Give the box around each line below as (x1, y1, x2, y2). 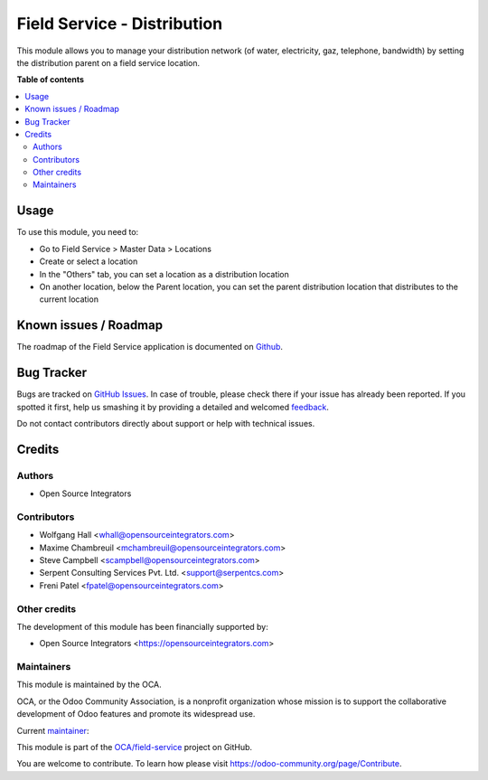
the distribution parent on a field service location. (16, 57, 201, 68)
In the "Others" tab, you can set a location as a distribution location (39, 268, 289, 279)
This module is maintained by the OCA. (16, 679, 162, 691)
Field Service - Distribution (16, 14, 223, 33)
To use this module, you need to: (16, 227, 139, 238)
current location (39, 294, 99, 305)
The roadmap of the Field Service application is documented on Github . (16, 342, 284, 352)
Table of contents (16, 74, 85, 85)
